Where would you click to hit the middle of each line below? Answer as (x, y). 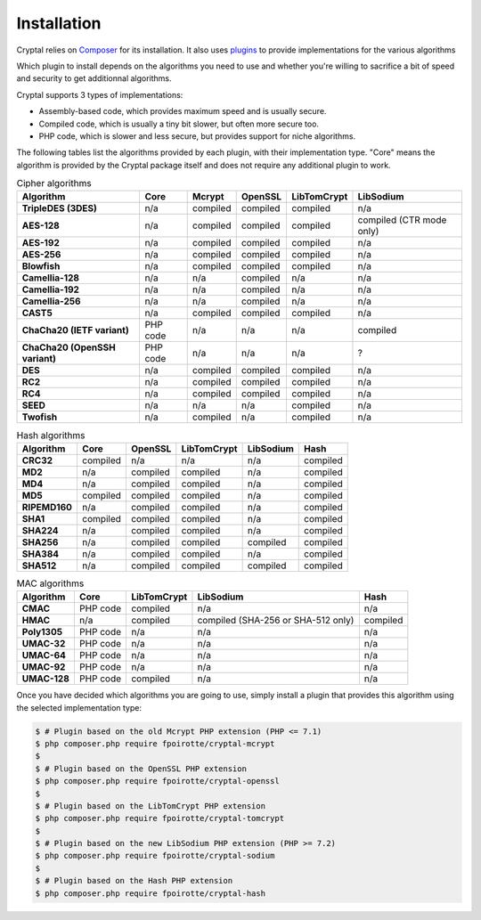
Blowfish (41, 266)
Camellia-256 (51, 301)
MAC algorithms (50, 583)
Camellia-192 (51, 289)
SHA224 (40, 530)
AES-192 (41, 243)
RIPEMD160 (47, 507)
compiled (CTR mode (402, 220)
